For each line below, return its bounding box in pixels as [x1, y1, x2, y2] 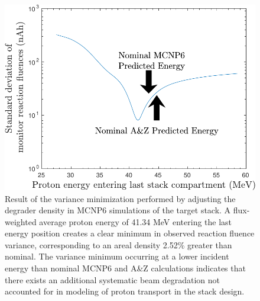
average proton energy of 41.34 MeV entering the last [39, 215, 232, 228]
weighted [5, 215, 37, 228]
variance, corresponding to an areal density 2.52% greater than [5, 238, 232, 251]
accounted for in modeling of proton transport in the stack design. [5, 285, 245, 297]
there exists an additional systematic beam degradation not [5, 273, 220, 286]
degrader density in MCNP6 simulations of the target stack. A [5, 204, 231, 216]
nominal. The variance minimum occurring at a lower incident [5, 250, 229, 262]
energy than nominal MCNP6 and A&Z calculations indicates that [5, 262, 246, 274]
